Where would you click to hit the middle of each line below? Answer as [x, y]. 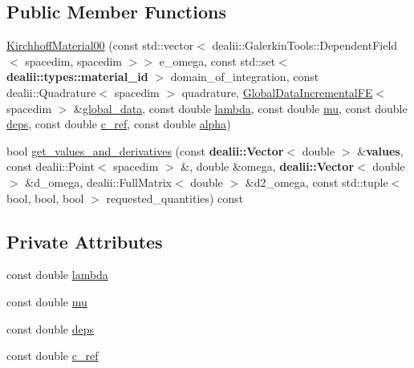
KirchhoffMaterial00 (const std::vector [100, 45]
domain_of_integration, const [245, 77]
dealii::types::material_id [77, 77]
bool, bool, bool [45, 198]
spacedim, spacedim [74, 61]
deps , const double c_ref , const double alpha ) [119, 124]
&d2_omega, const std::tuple [317, 182]
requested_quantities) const [175, 198]
